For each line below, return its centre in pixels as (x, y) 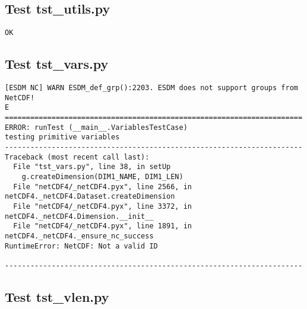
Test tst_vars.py (57, 64)
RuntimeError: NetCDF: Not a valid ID (81, 246)
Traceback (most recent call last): (77, 157)
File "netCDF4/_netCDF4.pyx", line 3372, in (102, 206)
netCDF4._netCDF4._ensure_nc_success (79, 236)
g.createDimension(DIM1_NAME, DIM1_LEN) (102, 176)
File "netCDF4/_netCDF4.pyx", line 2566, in (102, 187)
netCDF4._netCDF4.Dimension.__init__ (79, 216)
